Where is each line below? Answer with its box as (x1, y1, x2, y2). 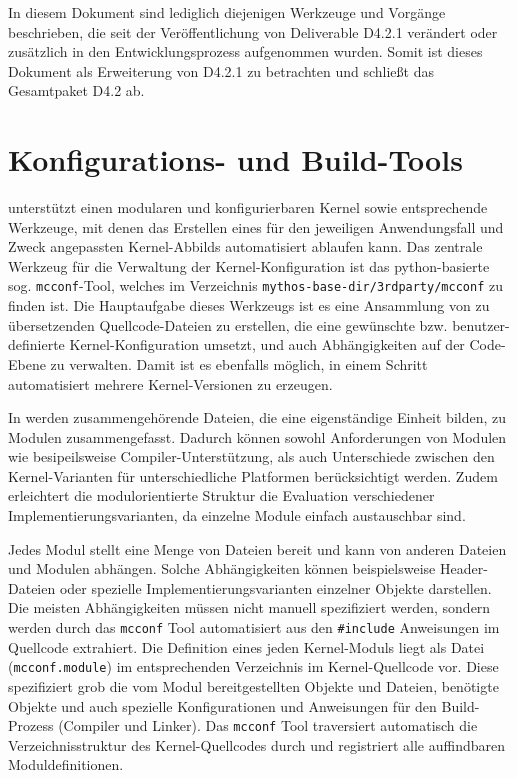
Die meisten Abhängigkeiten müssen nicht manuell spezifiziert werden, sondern (8, 597, 491, 618)
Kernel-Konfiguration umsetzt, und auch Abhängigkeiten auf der (69, 334, 465, 355)
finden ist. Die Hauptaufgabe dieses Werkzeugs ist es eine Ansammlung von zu (8, 295, 490, 316)
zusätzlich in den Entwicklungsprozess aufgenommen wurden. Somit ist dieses (8, 41, 483, 62)
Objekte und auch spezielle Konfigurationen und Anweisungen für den (8, 695, 437, 716)
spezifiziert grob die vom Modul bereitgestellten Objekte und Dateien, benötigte (8, 675, 499, 696)
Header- (439, 558, 488, 579)
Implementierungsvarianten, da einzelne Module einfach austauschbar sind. (8, 505, 466, 526)
